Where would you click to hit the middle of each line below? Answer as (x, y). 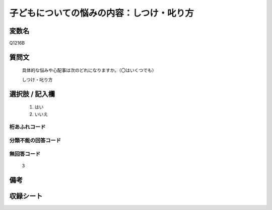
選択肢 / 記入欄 (32, 94)
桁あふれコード (27, 127)
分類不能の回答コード (35, 140)
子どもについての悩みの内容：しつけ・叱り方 (101, 13)
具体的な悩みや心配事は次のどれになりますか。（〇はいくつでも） (89, 70)
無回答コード (25, 154)
